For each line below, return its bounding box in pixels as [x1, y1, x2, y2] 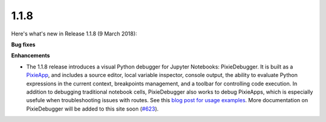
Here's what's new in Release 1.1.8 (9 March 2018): [11, 30, 137, 37]
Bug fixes [11, 41, 36, 48]
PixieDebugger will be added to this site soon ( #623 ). [26, 105, 159, 112]
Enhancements [11, 52, 51, 59]
